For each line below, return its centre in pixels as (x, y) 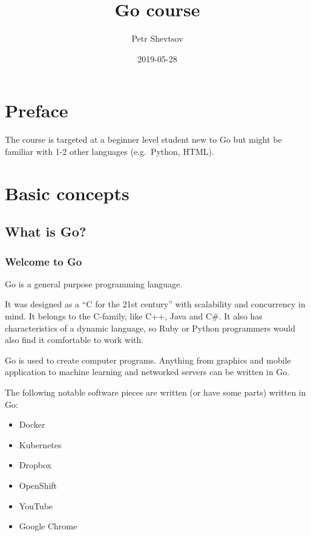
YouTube (36, 505)
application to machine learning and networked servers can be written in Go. (147, 372)
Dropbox (35, 465)
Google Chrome (48, 526)
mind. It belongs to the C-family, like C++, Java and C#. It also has (134, 316)
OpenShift (38, 485)
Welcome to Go (44, 261)
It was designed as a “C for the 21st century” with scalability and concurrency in (155, 304)
